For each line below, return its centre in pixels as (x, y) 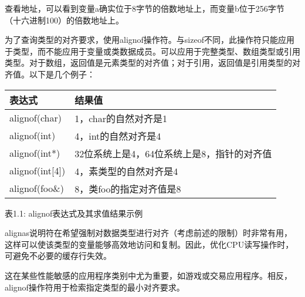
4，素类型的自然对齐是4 (126, 171)
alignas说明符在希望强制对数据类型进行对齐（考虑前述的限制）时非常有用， (149, 233)
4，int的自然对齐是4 (118, 136)
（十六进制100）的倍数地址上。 (64, 20)
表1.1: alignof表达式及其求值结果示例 (74, 213)
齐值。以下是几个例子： (50, 74)
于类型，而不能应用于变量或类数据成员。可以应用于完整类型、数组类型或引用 (152, 51)
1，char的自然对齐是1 (121, 118)
